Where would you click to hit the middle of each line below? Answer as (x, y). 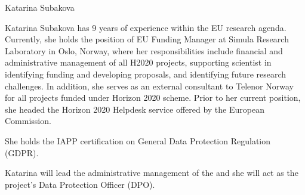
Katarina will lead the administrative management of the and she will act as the (152, 173)
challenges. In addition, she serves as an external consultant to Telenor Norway (149, 86)
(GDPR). (22, 152)
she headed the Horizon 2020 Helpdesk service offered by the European (135, 109)
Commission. (28, 121)
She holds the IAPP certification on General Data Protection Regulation (138, 140)
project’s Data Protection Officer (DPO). (80, 184)
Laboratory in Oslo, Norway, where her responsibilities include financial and (144, 50)
